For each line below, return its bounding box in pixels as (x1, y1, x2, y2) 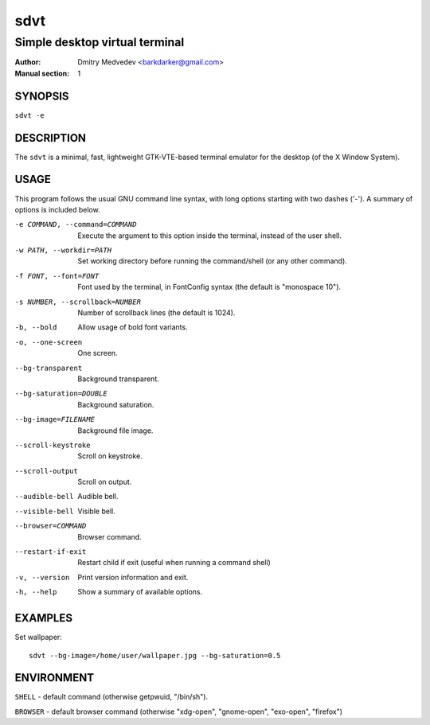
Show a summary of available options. (77, 587, 203, 597)
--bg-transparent (14, 363, 83, 372)
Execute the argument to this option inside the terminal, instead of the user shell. (77, 231, 342, 240)
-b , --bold (14, 323, 57, 332)
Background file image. (77, 426, 154, 435)
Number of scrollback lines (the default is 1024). (77, 308, 236, 318)
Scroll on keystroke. (77, 451, 143, 461)
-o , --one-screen (14, 337, 83, 346)
